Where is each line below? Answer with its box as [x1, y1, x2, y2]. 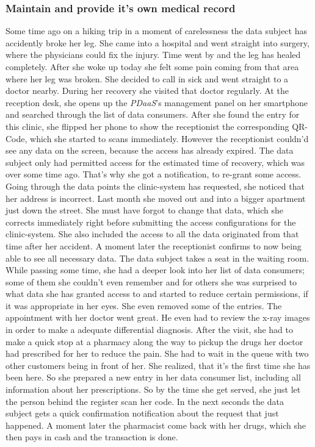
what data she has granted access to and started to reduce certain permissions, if [5, 287, 308, 300]
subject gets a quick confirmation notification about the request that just [5, 407, 279, 420]
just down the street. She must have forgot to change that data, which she [5, 204, 283, 216]
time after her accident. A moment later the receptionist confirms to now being [5, 239, 302, 252]
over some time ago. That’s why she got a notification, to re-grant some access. [5, 168, 302, 181]
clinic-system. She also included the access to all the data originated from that [5, 227, 299, 240]
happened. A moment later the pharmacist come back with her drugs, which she [5, 418, 306, 431]
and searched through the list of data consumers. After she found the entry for [5, 108, 300, 121]
